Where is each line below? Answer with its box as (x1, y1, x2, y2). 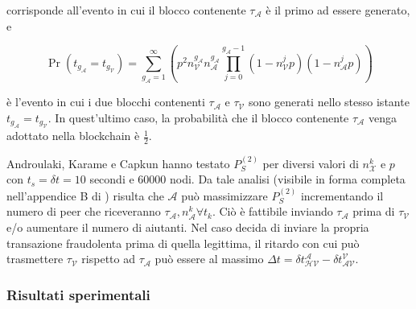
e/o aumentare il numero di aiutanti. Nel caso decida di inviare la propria (6, 219, 369, 236)
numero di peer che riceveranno (6, 203, 161, 220)
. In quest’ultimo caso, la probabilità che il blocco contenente (47, 109, 349, 126)
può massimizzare (181, 187, 268, 204)
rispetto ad (81, 250, 135, 267)
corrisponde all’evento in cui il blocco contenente (6, 2, 246, 18)
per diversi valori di (262, 154, 359, 171)
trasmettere (6, 250, 64, 267)
